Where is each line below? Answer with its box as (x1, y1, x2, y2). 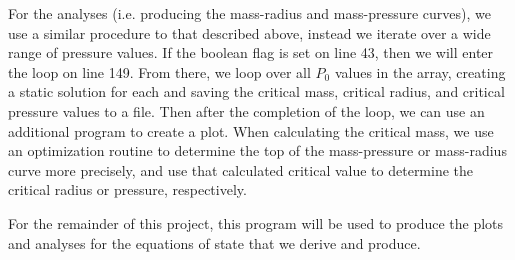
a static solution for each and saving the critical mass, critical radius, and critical (8, 81, 505, 102)
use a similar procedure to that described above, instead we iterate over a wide (8, 22, 491, 43)
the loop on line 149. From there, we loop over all (8, 61, 311, 82)
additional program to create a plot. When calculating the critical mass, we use (8, 120, 494, 141)
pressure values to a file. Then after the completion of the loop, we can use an (8, 100, 485, 121)
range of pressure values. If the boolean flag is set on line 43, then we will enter (8, 42, 494, 63)
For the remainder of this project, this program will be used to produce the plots (8, 212, 504, 233)
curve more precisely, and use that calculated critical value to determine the (8, 159, 474, 180)
